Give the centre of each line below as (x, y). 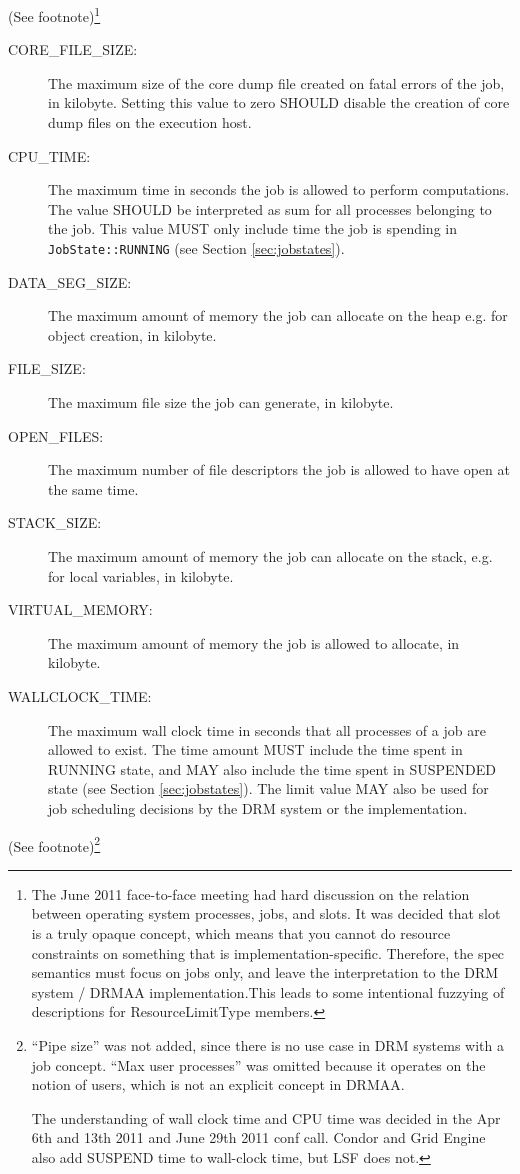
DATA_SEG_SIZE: (70, 281)
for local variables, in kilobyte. (141, 575)
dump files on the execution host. (150, 122)
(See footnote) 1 (54, 14)
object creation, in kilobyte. (132, 334)
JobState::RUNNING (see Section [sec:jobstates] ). (196, 248)
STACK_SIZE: (55, 522)
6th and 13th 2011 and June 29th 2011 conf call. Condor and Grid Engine (258, 1137)
